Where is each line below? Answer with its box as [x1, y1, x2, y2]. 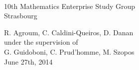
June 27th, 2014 [4, 56, 53, 67]
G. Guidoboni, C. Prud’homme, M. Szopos [4, 46, 135, 57]
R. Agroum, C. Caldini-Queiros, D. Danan [4, 27, 134, 37]
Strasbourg [4, 10, 37, 21]
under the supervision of [4, 37, 78, 47]
